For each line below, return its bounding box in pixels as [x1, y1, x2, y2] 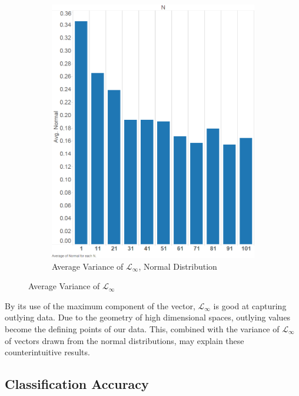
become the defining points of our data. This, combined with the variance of [5, 322, 280, 335]
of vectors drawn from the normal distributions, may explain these [5, 334, 244, 346]
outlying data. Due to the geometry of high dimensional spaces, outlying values [5, 311, 291, 323]
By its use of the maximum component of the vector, [5, 299, 195, 312]
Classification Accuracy [5, 375, 149, 393]
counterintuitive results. [5, 346, 90, 358]
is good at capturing [213, 299, 287, 312]
